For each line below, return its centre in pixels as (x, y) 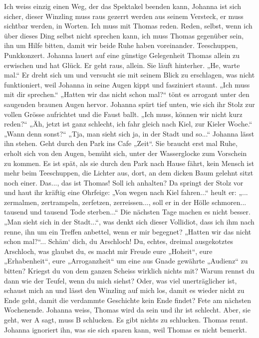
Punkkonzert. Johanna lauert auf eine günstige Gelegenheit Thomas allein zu (122, 55)
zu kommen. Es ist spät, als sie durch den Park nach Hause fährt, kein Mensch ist (129, 163)
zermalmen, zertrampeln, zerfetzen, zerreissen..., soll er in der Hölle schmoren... (125, 202)
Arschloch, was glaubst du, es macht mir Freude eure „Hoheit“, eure (108, 251)
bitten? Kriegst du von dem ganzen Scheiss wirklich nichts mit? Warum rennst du (129, 271)
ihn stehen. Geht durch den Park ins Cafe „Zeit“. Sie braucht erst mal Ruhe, (121, 143)
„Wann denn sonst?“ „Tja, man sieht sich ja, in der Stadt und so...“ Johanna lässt (129, 133)
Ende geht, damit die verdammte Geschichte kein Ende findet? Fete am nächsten (128, 300)
